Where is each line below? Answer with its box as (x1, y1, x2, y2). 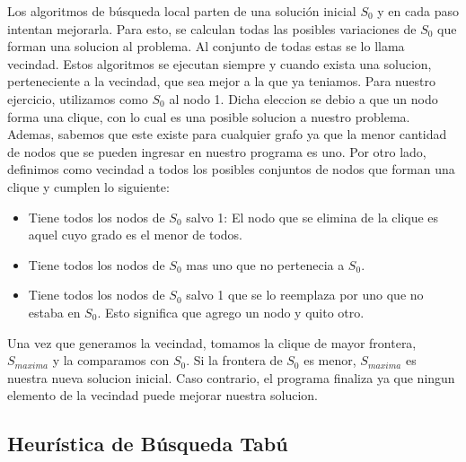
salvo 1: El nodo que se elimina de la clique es (186, 207, 439, 226)
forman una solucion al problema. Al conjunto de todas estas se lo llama (7, 37, 405, 56)
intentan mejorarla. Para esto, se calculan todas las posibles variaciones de (7, 19, 417, 38)
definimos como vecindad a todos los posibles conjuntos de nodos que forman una (7, 160, 455, 179)
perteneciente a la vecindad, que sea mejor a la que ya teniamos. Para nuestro (7, 72, 435, 91)
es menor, (303, 351, 356, 370)
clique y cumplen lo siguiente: (7, 177, 170, 196)
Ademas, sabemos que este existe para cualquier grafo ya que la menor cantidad (7, 125, 447, 144)
